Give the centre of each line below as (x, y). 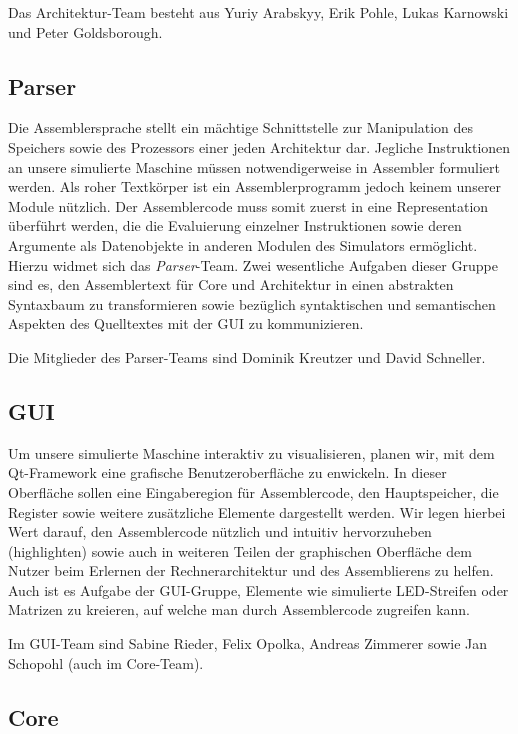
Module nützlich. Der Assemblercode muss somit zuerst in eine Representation (248, 205)
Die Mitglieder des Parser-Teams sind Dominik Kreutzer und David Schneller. (247, 356)
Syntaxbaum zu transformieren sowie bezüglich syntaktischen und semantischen (252, 303)
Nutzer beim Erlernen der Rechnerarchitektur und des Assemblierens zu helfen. (251, 570)
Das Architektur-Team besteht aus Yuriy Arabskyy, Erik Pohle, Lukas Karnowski (258, 12)
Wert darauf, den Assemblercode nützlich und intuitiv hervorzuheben (220, 531)
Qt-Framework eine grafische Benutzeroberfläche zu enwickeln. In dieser (227, 472)
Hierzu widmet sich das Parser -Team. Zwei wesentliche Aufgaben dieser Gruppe (253, 264)
